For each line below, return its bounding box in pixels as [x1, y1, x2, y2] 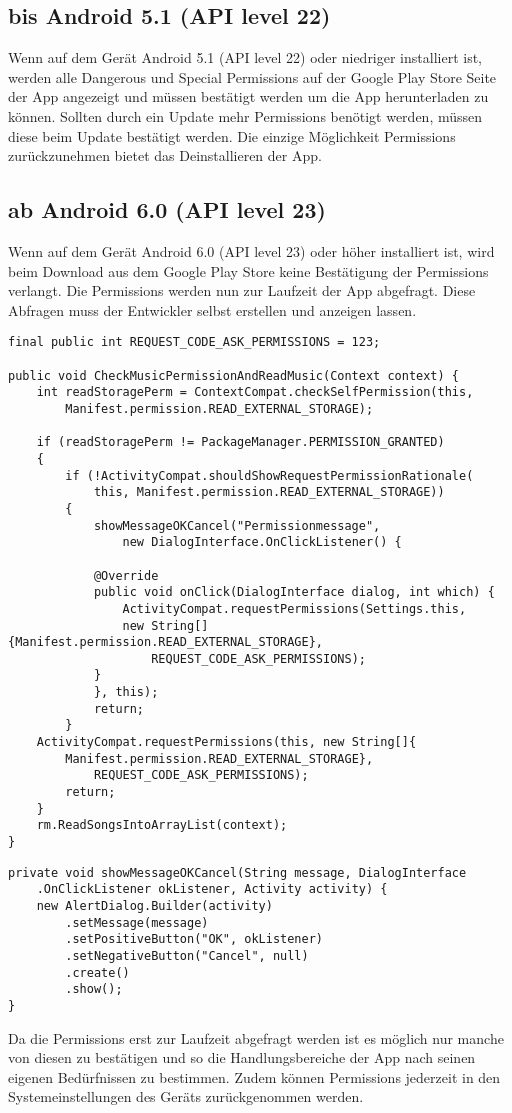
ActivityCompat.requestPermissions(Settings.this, [122, 601, 467, 616]
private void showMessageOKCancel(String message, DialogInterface [8, 865, 467, 880]
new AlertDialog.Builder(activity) [36, 899, 273, 913]
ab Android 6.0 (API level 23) [8, 194, 326, 225]
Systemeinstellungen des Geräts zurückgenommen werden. [8, 1086, 364, 1107]
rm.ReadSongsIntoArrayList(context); [36, 818, 288, 833]
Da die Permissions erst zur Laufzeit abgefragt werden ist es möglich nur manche [8, 1027, 504, 1048]
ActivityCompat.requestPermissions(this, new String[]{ [36, 735, 417, 750]
